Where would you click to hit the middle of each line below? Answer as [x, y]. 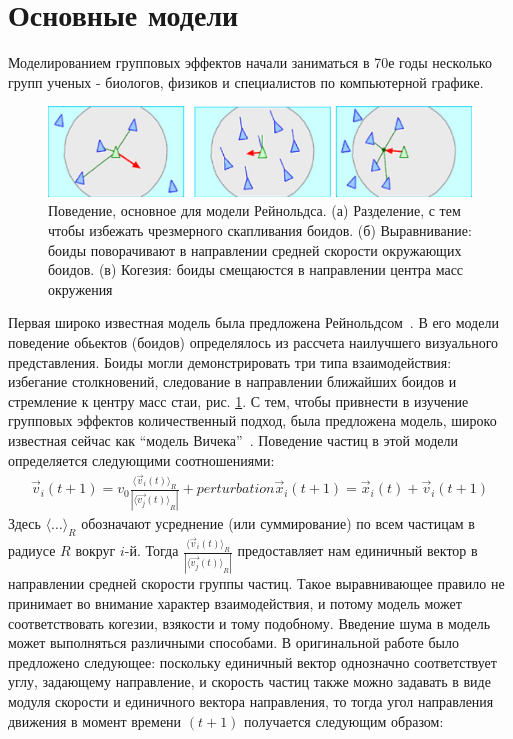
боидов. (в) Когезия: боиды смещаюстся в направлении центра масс [256, 269]
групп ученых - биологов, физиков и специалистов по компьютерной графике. [246, 81]
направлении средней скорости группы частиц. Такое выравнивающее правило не [256, 583]
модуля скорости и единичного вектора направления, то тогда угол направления [251, 701]
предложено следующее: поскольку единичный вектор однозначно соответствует [252, 661]
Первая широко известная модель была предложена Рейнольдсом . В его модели [253, 322]
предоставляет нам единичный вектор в [357, 550]
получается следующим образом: [344, 720]
